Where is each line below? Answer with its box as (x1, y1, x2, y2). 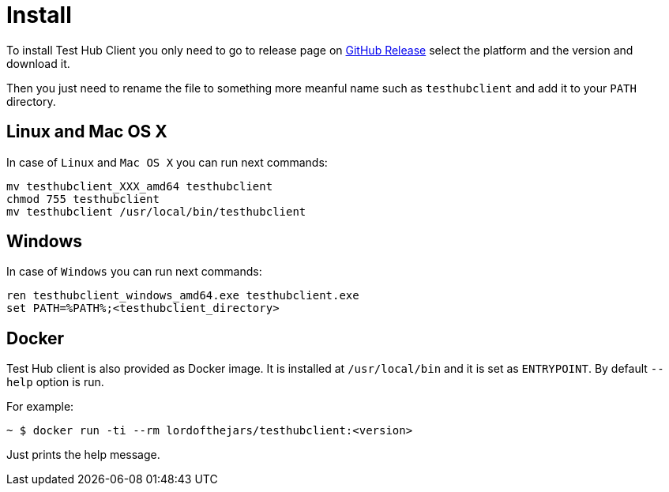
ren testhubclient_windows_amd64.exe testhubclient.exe (6, 289, 359, 302)
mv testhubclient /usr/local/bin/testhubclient (6, 205, 306, 218)
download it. (6, 56, 70, 70)
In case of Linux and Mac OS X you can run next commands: (6, 155, 328, 169)
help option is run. (6, 375, 104, 389)
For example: (6, 400, 74, 414)
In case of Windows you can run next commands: (6, 265, 262, 279)
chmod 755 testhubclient (6, 192, 160, 205)
